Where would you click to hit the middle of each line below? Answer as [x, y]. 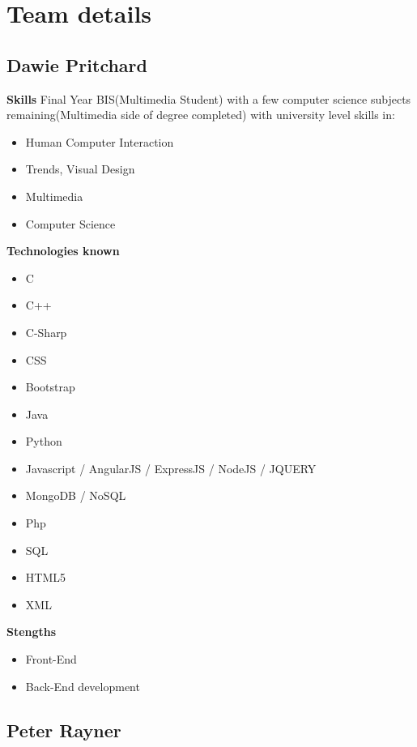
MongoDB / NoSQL [76, 495]
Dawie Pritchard [77, 64]
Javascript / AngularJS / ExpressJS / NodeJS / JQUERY [171, 468]
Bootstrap [50, 387]
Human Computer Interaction [100, 141]
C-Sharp [46, 332]
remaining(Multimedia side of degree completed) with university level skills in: [201, 115]
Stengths [32, 632]
